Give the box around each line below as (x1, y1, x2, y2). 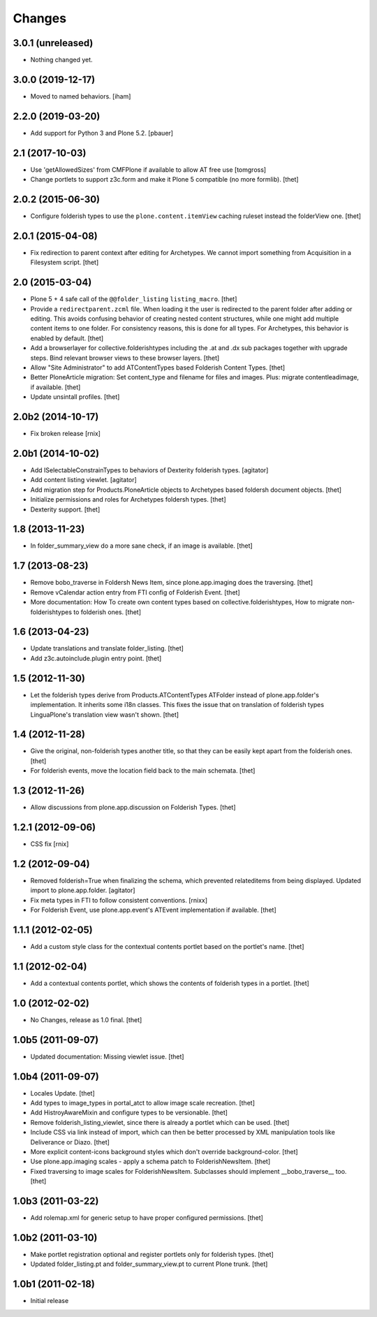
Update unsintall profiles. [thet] (30, 393, 120, 401)
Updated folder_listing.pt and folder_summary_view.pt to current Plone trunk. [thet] (30, 1260, 268, 1268)
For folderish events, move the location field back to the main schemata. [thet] (30, 766, 256, 775)
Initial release (30, 1297, 69, 1305)
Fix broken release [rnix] (30, 430, 101, 438)
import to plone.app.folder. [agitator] (30, 886, 135, 894)
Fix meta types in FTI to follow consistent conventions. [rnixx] (30, 896, 208, 904)
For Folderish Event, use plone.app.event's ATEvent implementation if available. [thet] (30, 905, 277, 915)
